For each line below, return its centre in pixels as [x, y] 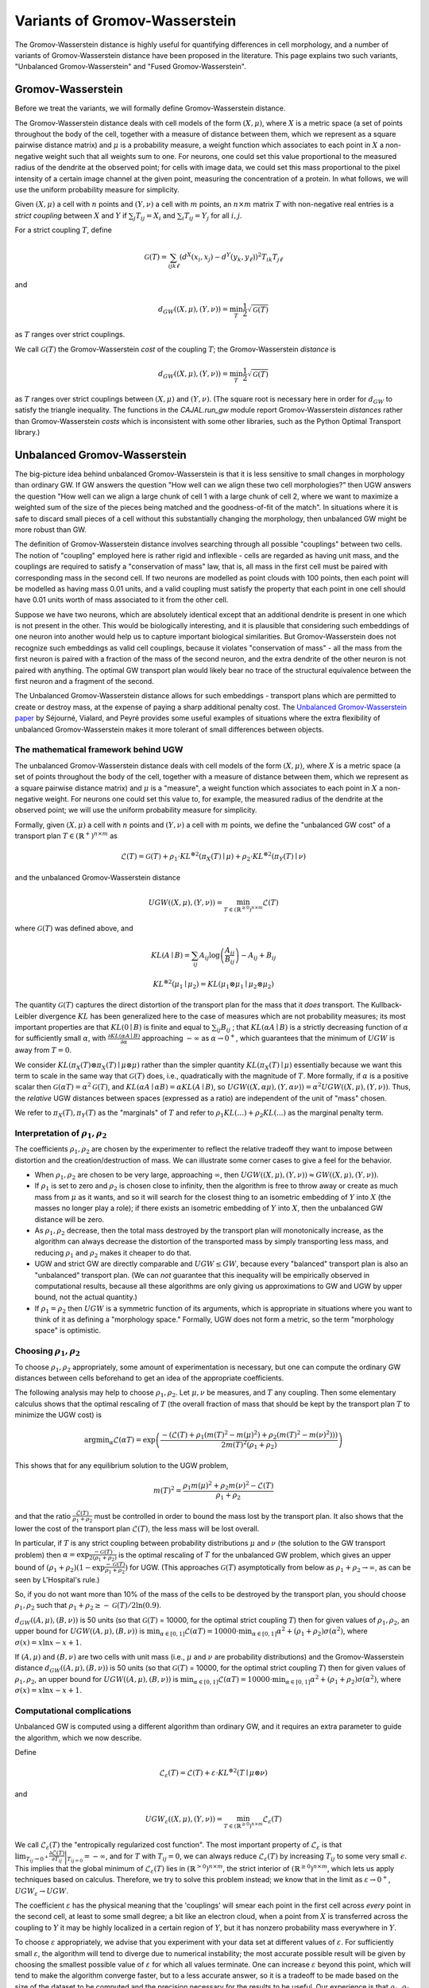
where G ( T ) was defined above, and [74, 928]
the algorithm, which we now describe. [78, 1738]
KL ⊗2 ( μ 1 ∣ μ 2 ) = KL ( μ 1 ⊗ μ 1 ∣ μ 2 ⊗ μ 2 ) [213, 984]
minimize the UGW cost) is [58, 1415]
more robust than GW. [50, 530]
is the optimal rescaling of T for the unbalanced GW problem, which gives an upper [255, 1555]
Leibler [26, 1016]
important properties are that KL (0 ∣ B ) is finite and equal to [112, 1027]
